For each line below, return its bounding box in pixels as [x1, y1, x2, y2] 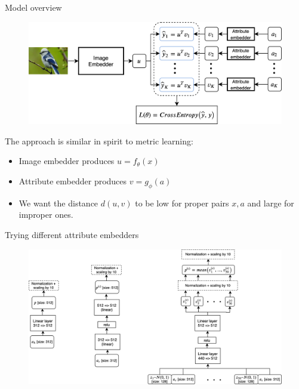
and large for [247, 196, 294, 209]
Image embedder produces [19, 155, 115, 167]
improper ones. [19, 208, 73, 221]
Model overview [5, 1, 62, 13]
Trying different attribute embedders [5, 228, 139, 240]
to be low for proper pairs [135, 196, 229, 209]
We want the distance [19, 196, 98, 209]
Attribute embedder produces [19, 174, 127, 187]
